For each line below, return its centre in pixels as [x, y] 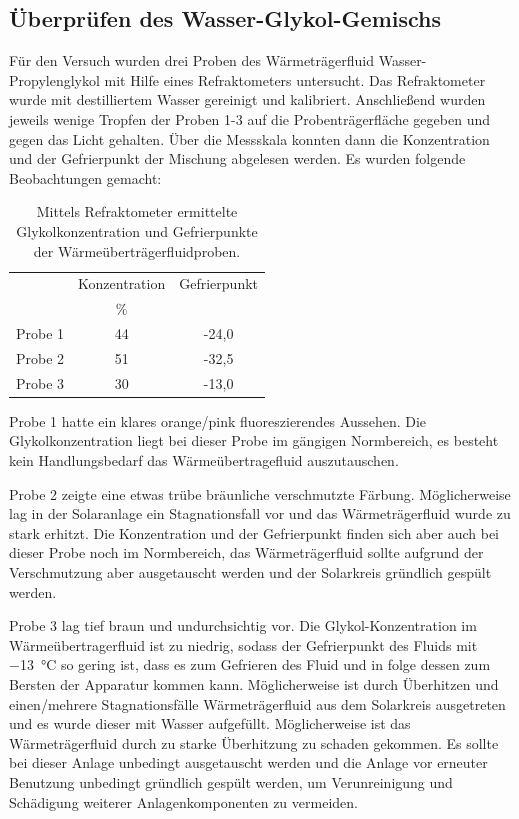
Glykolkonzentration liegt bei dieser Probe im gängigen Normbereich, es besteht [254, 440]
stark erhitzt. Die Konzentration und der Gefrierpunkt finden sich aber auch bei [254, 532]
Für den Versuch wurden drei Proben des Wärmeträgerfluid [191, 60]
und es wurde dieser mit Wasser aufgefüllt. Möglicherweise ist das [210, 723]
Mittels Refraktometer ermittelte [137, 211]
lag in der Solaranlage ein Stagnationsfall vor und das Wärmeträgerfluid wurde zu [260, 513]
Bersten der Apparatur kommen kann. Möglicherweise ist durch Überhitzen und [254, 683]
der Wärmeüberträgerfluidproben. [137, 250]
